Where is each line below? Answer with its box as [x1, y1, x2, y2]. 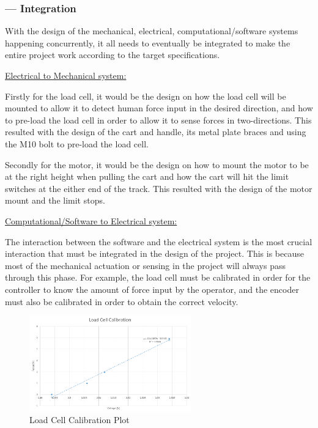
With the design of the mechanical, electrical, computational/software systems [5, 24, 298, 37]
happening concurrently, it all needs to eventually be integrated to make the [5, 36, 290, 49]
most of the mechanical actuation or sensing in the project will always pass [5, 259, 286, 271]
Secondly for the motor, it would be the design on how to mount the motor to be [5, 158, 309, 171]
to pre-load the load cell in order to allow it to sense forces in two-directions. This [5, 113, 312, 126]
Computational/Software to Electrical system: [5, 214, 177, 227]
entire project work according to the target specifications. [5, 48, 220, 61]
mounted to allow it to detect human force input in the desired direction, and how [5, 101, 313, 114]
